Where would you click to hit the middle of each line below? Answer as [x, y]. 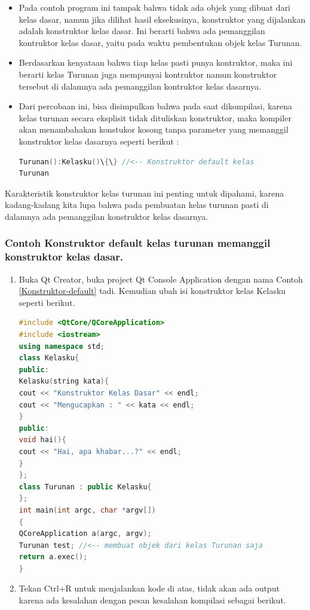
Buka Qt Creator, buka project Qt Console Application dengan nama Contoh [161, 279]
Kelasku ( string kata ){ [64, 381]
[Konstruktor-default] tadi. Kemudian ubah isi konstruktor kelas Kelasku [152, 291]
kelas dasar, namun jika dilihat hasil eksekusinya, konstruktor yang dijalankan [162, 19]
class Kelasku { [49, 358]
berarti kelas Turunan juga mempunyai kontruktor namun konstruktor [148, 74]
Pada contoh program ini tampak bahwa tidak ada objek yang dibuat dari [155, 7]
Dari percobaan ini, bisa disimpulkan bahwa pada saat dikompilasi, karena [156, 106]
